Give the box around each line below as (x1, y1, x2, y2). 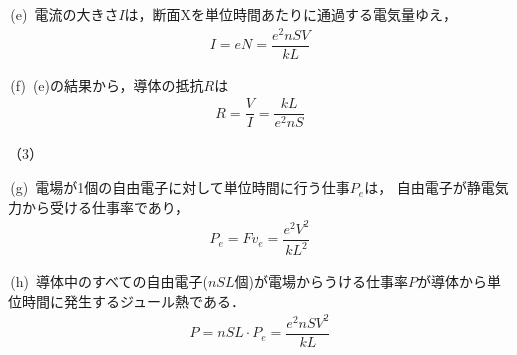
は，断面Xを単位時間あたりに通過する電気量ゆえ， (124, 4, 458, 24)
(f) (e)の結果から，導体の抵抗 (10, 74, 204, 95)
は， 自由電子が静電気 (364, 177, 509, 198)
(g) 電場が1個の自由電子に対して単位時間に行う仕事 (10, 177, 350, 198)
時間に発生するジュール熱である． (21, 290, 245, 311)
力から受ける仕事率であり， (8, 196, 189, 217)
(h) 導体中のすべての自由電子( (10, 271, 208, 292)
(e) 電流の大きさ (10, 4, 119, 24)
